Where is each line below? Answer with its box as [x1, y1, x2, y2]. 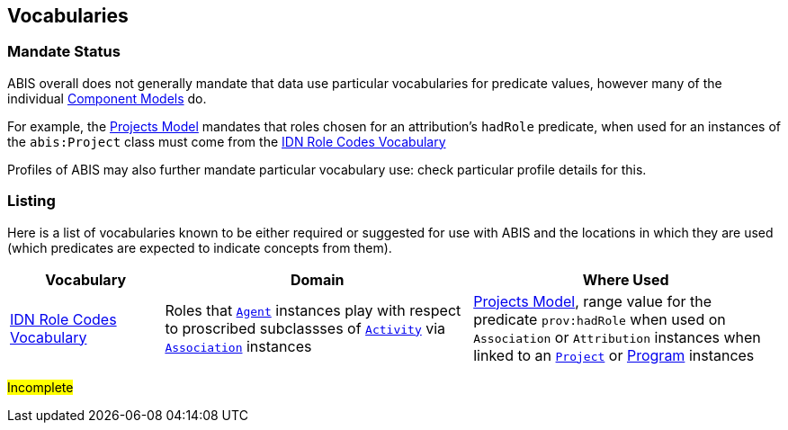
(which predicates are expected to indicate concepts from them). [7, 239, 392, 255]
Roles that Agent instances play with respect [165, 300, 461, 319]
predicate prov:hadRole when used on [473, 309, 726, 328]
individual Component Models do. [7, 90, 207, 106]
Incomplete [7, 379, 74, 395]
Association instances [165, 336, 312, 355]
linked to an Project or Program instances [473, 345, 755, 364]
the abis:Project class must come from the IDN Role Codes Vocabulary [7, 133, 446, 149]
